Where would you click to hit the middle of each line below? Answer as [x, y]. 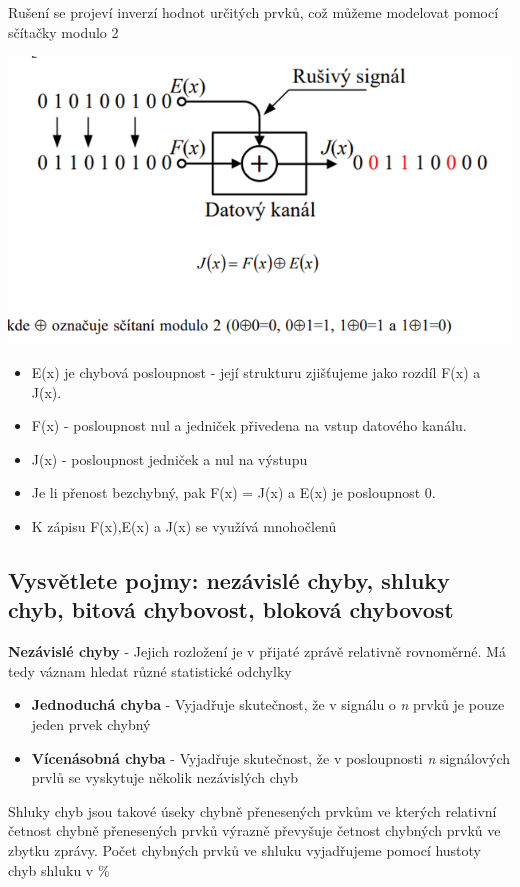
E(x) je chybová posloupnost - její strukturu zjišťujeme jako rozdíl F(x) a [256, 372]
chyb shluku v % [59, 869]
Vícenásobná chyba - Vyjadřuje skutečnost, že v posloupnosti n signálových [271, 757]
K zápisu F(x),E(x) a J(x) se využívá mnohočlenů [184, 525]
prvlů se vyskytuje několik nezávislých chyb [165, 777]
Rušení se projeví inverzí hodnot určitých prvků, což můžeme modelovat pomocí [253, 12]
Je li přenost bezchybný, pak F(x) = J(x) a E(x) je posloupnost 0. [233, 492]
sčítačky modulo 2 [63, 31]
